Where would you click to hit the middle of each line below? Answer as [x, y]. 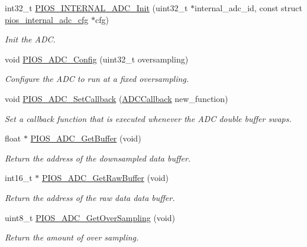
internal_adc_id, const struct [248, 8]
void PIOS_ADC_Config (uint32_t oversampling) [97, 59]
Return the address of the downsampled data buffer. [98, 158]
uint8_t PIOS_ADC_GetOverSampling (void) [90, 217]
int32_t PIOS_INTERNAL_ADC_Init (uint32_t [96, 8]
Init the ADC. [30, 39]
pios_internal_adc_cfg [47, 19]
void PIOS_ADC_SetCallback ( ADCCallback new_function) [117, 98]
